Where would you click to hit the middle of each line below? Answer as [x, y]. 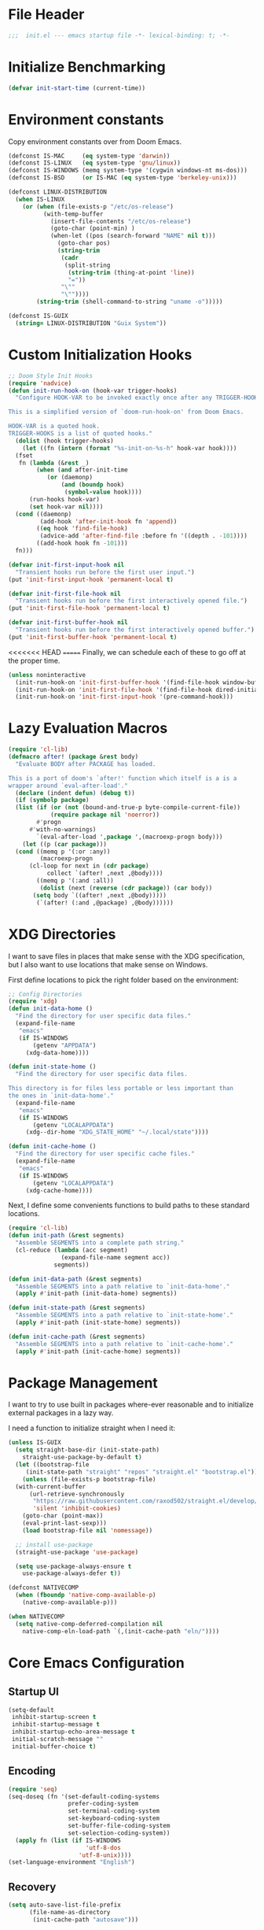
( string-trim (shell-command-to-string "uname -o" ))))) [130, 302]
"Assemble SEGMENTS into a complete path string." [100, 1243]
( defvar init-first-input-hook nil [66, 564]
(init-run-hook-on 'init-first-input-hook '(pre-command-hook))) [125, 697]
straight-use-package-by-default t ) [82, 1458]
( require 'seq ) [33, 1789]
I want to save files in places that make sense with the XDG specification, [126, 956]
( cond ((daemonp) [44, 514]
